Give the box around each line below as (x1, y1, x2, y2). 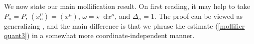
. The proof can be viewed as (154, 10, 243, 21)
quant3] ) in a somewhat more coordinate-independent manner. (4, 30, 195, 41)
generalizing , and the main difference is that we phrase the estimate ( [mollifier (4, 20, 245, 31)
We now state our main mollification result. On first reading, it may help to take (4, 1, 250, 11)
